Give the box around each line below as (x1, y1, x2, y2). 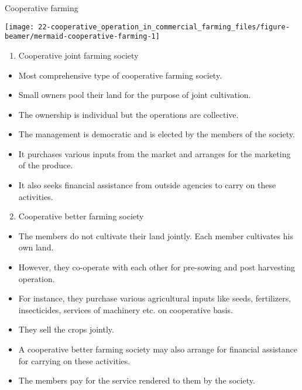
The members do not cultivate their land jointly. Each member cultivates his (18, 229, 293, 242)
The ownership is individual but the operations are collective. (18, 108, 239, 120)
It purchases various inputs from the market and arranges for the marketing (18, 147, 291, 160)
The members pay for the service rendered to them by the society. (18, 374, 255, 386)
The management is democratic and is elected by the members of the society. (18, 128, 295, 140)
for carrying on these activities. (18, 354, 131, 367)
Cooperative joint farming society (18, 49, 139, 61)
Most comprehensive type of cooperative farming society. (18, 69, 222, 81)
